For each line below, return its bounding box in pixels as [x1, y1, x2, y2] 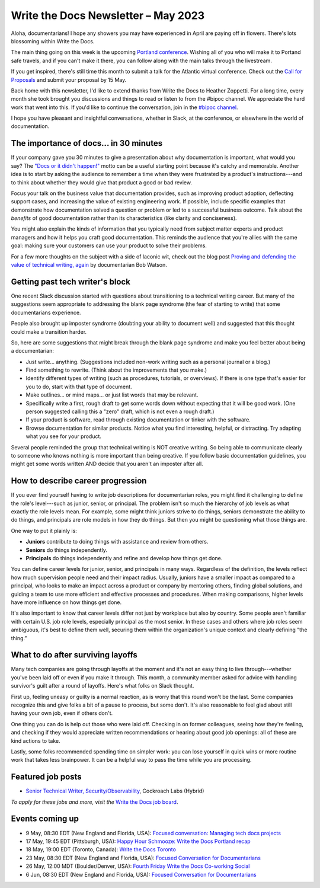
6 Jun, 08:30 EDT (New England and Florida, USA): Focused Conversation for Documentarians [25, 871, 257, 878]
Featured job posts [11, 772, 82, 782]
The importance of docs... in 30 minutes [11, 138, 163, 148]
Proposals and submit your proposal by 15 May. [11, 76, 127, 83]
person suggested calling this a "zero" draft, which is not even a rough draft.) [25, 408, 215, 415]
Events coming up [11, 814, 79, 824]
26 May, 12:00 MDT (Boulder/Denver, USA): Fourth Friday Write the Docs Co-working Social [25, 863, 250, 870]
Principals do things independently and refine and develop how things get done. [25, 555, 223, 562]
